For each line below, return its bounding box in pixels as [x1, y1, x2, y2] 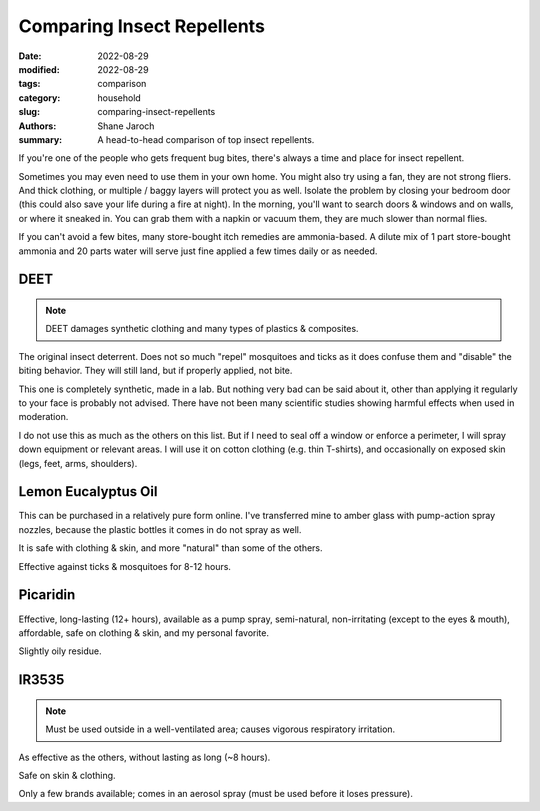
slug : [18, 106, 40, 118]
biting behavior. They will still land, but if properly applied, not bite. [18, 365, 293, 377]
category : [18, 91, 61, 104]
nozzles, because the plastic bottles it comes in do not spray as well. [18, 523, 302, 535]
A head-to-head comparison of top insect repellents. [97, 133, 315, 145]
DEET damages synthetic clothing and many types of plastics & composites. [45, 323, 359, 335]
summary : [18, 133, 63, 145]
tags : [18, 78, 41, 90]
